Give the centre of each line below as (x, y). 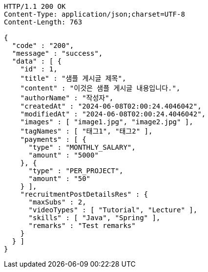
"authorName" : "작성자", (67, 98)
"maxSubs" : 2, (57, 202)
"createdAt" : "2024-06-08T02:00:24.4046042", (111, 106)
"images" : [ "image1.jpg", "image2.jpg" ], (107, 122)
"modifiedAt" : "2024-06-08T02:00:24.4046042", (113, 114)
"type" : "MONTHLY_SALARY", (82, 147)
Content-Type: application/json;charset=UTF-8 (94, 14)
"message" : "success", (57, 53)
